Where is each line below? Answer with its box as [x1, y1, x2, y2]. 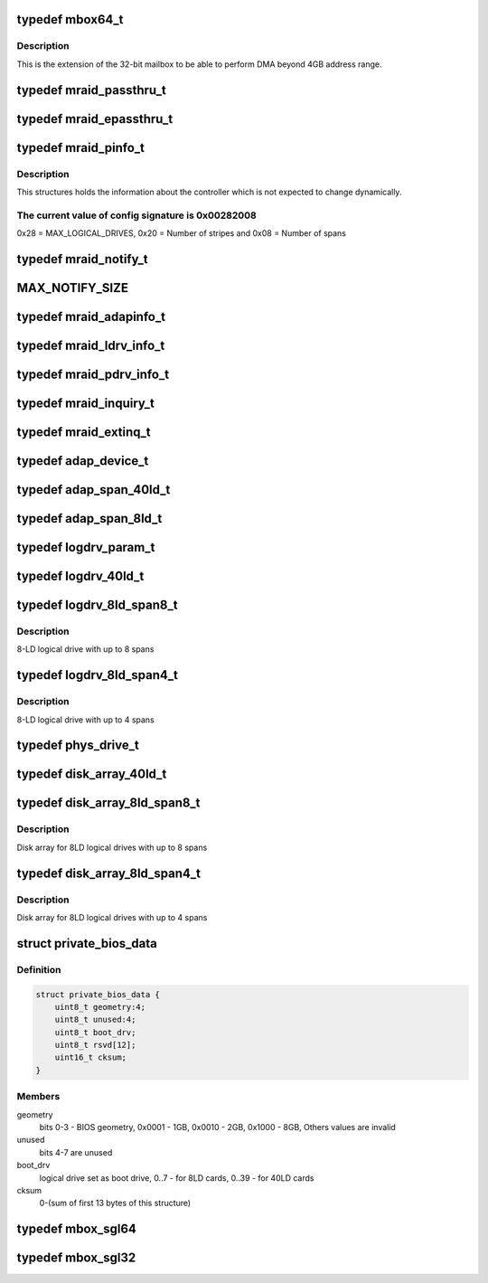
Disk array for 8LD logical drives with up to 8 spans [16, 842, 208, 853]
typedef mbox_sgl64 [16, 1222, 137, 1237]
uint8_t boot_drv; [54, 1027, 136, 1037]
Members [16, 1090, 61, 1103]
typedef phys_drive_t [16, 738, 139, 753]
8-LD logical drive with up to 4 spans [16, 714, 155, 725]
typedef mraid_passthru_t [16, 82, 166, 98]
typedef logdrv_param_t [16, 540, 155, 555]
